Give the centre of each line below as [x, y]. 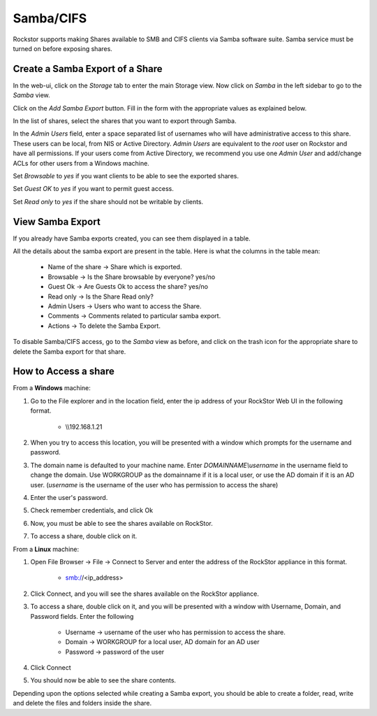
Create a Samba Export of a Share [88, 69]
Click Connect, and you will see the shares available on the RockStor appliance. [145, 594]
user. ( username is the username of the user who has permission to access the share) [154, 485]
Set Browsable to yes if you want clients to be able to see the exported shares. [126, 176]
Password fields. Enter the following [82, 616]
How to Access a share [64, 372]
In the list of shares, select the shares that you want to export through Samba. [125, 121]
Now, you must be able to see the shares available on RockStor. [121, 523]
